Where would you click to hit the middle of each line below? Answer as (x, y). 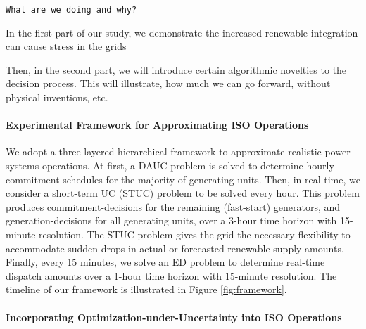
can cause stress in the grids (66, 46)
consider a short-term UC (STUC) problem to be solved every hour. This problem (183, 193)
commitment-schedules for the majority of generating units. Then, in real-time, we (183, 179)
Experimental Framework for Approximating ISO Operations (157, 125)
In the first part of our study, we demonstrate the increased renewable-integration (182, 32)
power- (339, 151)
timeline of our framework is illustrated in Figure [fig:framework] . (146, 289)
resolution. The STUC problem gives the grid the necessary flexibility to (195, 234)
